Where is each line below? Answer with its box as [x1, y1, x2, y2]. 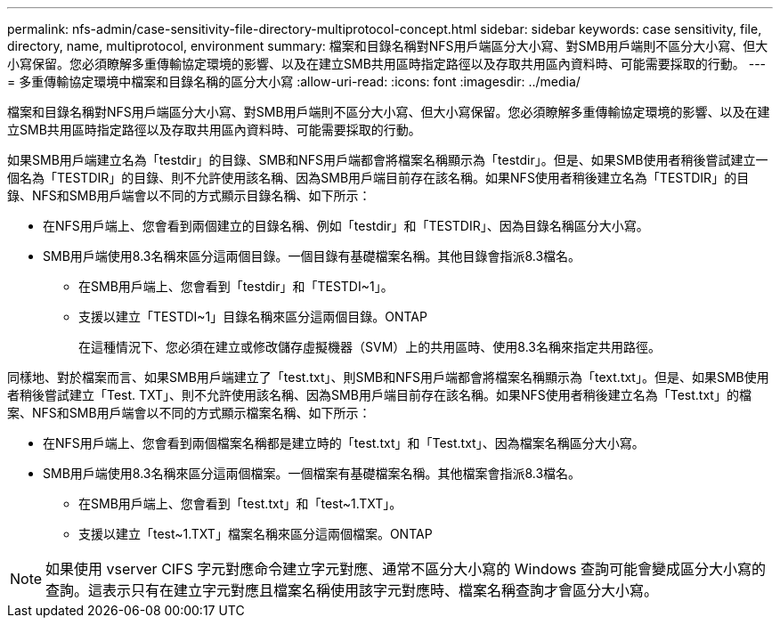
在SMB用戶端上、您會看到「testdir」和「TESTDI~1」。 [78, 279, 394, 294]
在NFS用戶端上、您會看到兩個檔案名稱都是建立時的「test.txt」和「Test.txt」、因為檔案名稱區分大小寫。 [43, 435, 645, 450]
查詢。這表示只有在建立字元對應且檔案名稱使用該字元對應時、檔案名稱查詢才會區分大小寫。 [45, 581, 659, 599]
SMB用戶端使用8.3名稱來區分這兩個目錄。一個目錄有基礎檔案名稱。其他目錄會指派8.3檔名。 [43, 248, 581, 264]
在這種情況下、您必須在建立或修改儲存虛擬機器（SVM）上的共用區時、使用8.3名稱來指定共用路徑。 [78, 339, 661, 354]
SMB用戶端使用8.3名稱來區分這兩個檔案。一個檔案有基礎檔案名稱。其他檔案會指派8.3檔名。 [43, 466, 581, 481]
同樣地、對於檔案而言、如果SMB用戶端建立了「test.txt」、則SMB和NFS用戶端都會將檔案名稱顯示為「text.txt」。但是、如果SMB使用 [7, 369, 769, 385]
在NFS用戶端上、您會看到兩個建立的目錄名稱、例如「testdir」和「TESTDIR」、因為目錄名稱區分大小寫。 [43, 218, 649, 233]
